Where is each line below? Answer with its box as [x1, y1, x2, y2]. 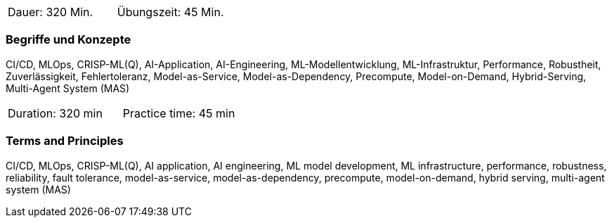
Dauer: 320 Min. [8, 5, 93, 19]
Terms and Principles [6, 134, 124, 148]
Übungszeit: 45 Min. [117, 5, 224, 19]
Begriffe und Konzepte [6, 32, 131, 47]
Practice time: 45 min [122, 106, 235, 120]
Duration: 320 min [8, 106, 103, 120]
